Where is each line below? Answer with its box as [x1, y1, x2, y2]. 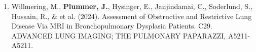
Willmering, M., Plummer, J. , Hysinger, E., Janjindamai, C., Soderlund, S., [11, 1, 252, 11]
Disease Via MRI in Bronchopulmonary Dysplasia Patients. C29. [11, 20, 212, 31]
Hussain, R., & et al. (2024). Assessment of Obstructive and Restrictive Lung [11, 10, 252, 21]
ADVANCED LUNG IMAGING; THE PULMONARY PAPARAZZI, [11, 30, 226, 40]
